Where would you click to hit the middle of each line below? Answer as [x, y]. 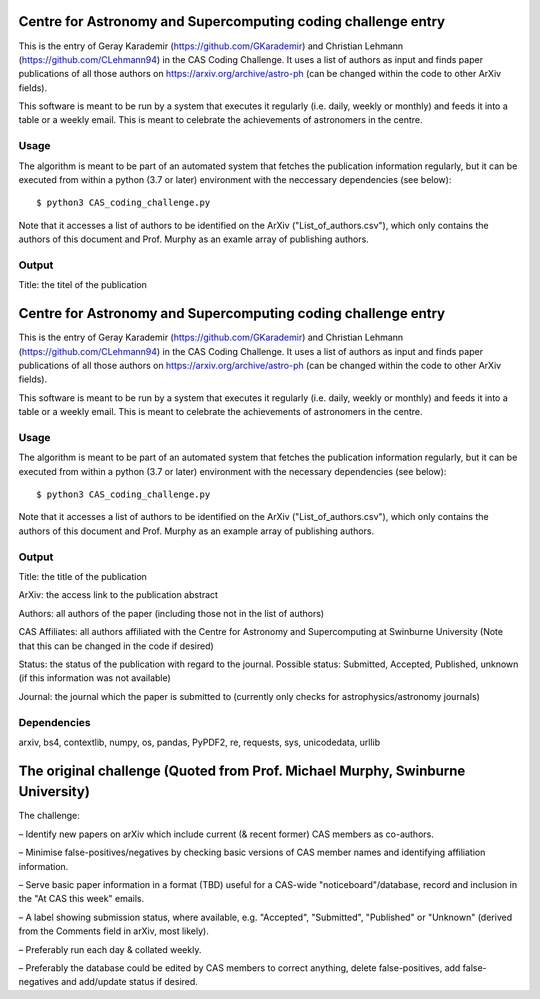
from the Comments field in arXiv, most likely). [114, 931]
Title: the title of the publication [82, 577]
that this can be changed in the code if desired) [116, 646]
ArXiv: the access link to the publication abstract [118, 595]
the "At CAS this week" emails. [81, 899]
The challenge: [49, 816]
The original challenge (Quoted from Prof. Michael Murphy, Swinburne [242, 770]
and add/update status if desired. [129, 982]
